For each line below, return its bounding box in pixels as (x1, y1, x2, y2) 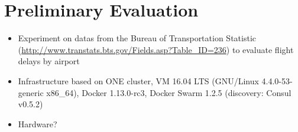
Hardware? (18, 117, 57, 130)
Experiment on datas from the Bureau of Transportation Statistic (18, 32, 256, 44)
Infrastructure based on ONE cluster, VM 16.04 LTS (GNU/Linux (18, 74, 259, 87)
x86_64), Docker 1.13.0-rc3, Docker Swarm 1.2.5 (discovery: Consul (46, 86, 291, 98)
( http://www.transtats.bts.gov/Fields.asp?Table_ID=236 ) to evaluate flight (18, 43, 294, 55)
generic (18, 86, 44, 98)
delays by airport (18, 55, 80, 67)
